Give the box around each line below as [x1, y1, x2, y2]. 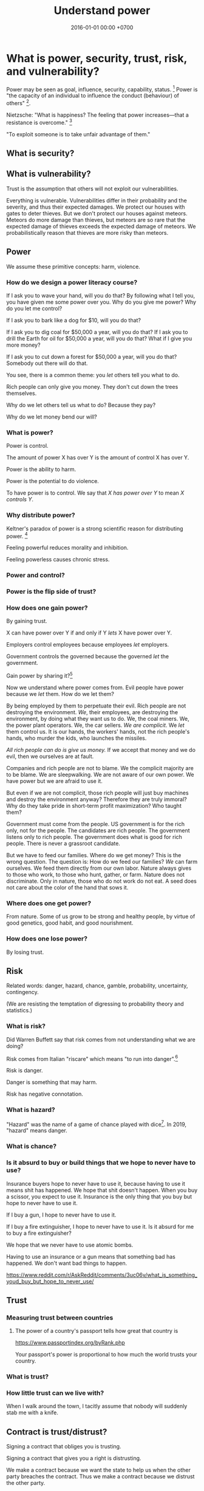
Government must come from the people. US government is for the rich [6, 821, 185, 828]
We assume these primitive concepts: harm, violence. [6, 263, 141, 270]
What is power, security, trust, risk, [6, 51, 187, 65]
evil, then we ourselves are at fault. [6, 752, 94, 760]
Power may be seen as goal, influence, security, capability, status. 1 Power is [6, 85, 198, 93]
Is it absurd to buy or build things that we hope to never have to [6, 1158, 196, 1167]
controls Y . [6, 496, 33, 503]
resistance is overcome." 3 [6, 118, 73, 126]
